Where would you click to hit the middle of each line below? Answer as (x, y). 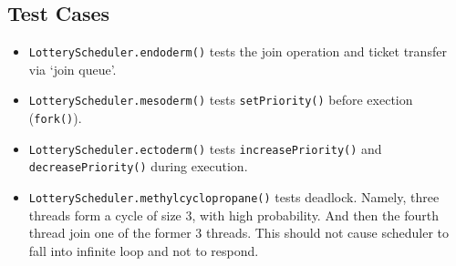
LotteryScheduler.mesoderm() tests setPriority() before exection (221, 100)
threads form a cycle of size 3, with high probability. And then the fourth (233, 215)
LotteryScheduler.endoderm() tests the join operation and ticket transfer (238, 51)
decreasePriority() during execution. (138, 166)
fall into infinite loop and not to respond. (144, 250)
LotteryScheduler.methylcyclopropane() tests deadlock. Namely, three (234, 197)
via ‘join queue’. (73, 69)
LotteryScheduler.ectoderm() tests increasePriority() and (205, 148)
